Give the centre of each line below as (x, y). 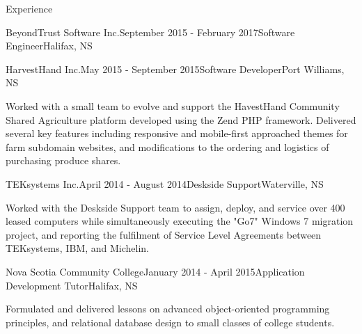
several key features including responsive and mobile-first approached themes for (177, 133)
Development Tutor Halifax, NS (72, 285)
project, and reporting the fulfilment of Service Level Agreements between (164, 234)
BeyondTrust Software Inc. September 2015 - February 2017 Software (150, 32)
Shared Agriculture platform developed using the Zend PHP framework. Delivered (181, 119)
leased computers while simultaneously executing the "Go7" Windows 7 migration (180, 221)
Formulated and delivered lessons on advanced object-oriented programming (168, 309)
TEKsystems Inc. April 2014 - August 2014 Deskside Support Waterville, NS (165, 183)
